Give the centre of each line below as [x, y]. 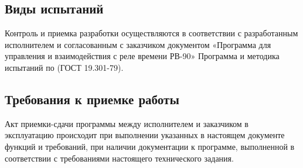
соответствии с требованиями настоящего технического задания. [119, 158]
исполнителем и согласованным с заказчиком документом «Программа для [138, 44]
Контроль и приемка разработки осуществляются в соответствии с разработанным [151, 33]
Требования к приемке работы [92, 99]
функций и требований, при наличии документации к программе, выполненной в [150, 146]
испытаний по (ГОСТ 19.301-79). [64, 67]
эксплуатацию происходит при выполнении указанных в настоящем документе [145, 135]
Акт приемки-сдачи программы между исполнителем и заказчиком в [127, 123]
